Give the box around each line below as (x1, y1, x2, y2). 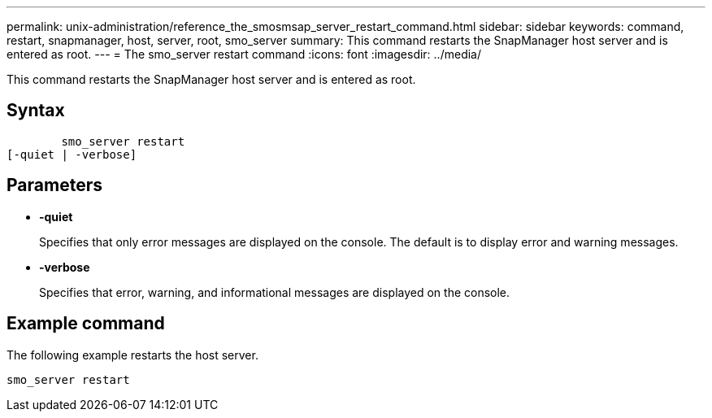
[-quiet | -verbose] (7, 147, 137, 161)
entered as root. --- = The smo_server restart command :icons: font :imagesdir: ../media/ (7, 47, 481, 61)
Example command (7, 313, 165, 334)
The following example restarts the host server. (7, 347, 258, 362)
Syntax (7, 100, 65, 121)
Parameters (7, 175, 102, 196)
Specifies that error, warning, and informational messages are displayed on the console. (39, 285, 510, 299)
